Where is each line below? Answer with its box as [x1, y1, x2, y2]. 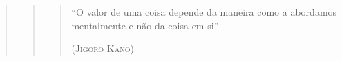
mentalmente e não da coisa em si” [71, 18, 219, 32]
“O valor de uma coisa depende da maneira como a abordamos [71, 5, 337, 19]
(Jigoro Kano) [71, 41, 134, 56]
